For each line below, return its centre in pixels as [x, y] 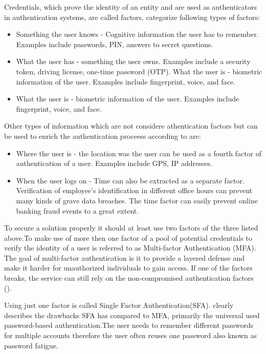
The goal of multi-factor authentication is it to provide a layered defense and [125, 257]
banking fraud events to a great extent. [77, 210]
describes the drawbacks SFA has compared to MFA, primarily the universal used [132, 315]
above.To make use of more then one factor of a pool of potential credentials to [128, 237]
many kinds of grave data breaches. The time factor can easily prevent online [137, 200]
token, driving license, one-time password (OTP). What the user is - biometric [139, 71]
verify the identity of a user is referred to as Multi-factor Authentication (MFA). [130, 248]
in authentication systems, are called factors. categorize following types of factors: [132, 17]
